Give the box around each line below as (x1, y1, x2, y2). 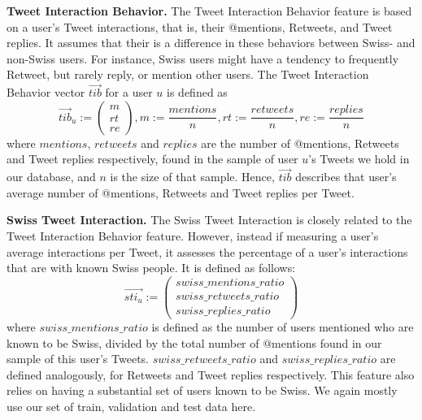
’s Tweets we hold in (308, 150, 410, 167)
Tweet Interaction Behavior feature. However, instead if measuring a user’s (7, 227, 379, 244)
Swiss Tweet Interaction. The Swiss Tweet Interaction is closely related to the (7, 211, 412, 228)
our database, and (7, 168, 96, 185)
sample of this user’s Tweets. (7, 350, 149, 367)
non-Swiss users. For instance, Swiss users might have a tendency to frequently (7, 50, 399, 67)
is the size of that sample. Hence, (110, 168, 275, 185)
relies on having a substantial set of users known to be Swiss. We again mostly (7, 382, 398, 399)
